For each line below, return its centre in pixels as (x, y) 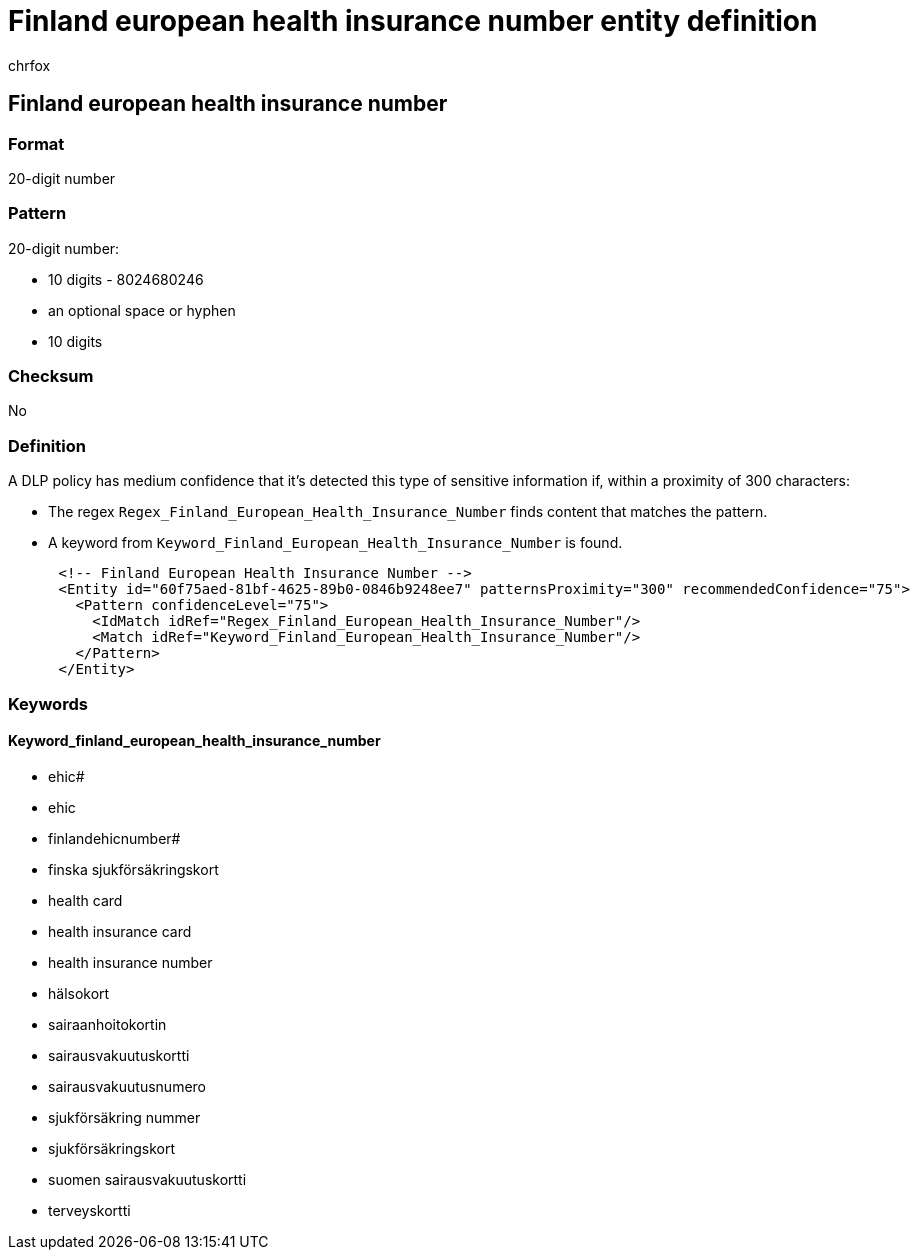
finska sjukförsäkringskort (133, 869)
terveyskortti (89, 1210)
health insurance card (120, 931)
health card (85, 900)
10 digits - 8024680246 (126, 279)
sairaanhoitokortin (107, 1024)
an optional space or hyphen (142, 310)
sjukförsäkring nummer (124, 1117)
